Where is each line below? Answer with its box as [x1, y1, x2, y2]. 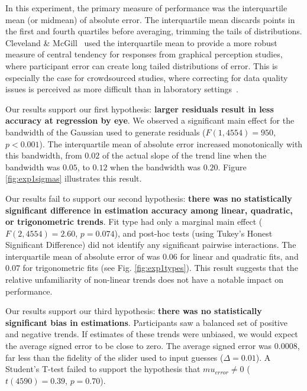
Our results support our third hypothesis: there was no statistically [5, 305, 262, 317]
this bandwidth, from [5, 149, 82, 161]
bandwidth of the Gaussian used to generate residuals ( [5, 125, 206, 138]
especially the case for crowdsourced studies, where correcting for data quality [5, 71, 288, 83]
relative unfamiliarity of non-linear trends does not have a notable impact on [5, 273, 284, 286]
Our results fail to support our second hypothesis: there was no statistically [5, 192, 292, 204]
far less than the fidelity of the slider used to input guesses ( [5, 351, 224, 363]
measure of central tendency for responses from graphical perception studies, [5, 48, 283, 60]
